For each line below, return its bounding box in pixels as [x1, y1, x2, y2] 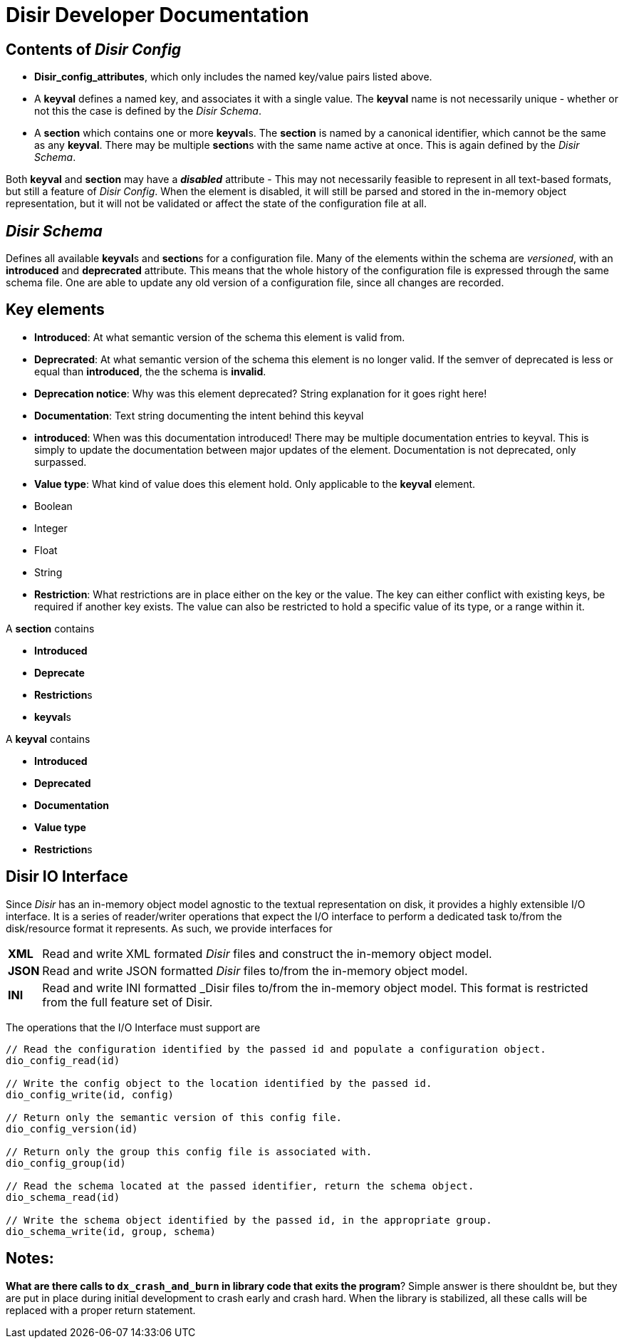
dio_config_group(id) [6, 1157, 126, 1169]
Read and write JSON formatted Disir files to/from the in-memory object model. [42, 963, 468, 978]
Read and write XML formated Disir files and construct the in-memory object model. [42, 946, 492, 961]
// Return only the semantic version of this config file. [6, 1111, 343, 1123]
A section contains [6, 622, 95, 635]
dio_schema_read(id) [6, 1191, 120, 1203]
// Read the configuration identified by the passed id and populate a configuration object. [6, 1043, 546, 1055]
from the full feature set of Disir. [42, 994, 213, 1009]
